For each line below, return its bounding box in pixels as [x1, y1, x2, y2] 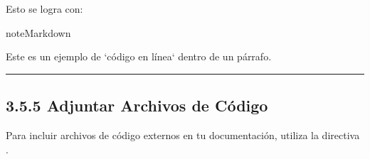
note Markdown [6, 25, 71, 40]
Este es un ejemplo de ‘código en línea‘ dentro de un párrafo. [6, 49, 272, 64]
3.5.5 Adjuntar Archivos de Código [6, 94, 268, 116]
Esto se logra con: [6, 1, 83, 16]
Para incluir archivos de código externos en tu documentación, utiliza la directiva [6, 127, 360, 142]
